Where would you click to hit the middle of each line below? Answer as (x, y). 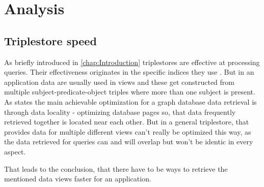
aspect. (15, 151)
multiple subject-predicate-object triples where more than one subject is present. (130, 92)
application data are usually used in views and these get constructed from (120, 82)
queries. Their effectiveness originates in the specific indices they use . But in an (129, 72)
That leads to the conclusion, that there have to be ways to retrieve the (116, 168)
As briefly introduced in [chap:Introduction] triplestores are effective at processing (132, 62)
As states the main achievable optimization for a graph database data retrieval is (130, 101)
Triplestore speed (50, 40)
